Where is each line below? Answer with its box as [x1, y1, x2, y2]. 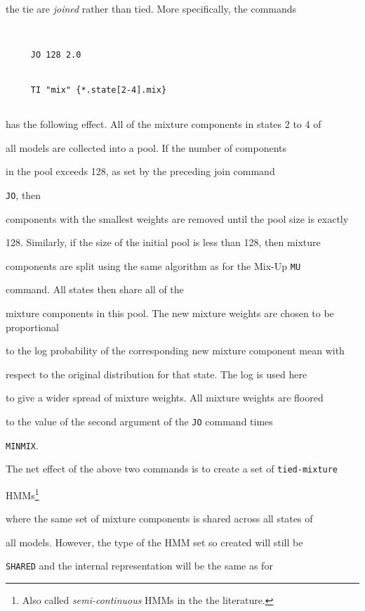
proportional [6, 319, 59, 334]
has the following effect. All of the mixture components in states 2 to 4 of [6, 117, 321, 131]
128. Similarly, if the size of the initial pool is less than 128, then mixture [6, 235, 321, 250]
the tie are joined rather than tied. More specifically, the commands [6, 1, 297, 15]
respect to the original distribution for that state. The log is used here [6, 366, 307, 381]
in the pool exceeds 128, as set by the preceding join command [6, 164, 275, 179]
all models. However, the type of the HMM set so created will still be [6, 534, 303, 549]
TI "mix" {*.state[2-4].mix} [30, 84, 167, 95]
